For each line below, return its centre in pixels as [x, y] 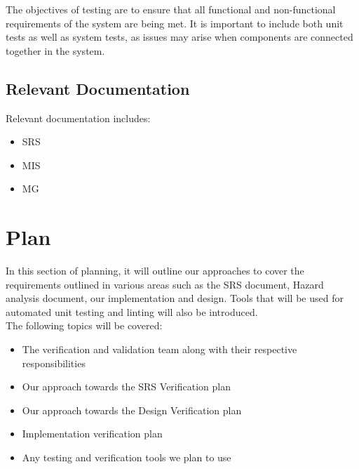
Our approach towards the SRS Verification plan [126, 387]
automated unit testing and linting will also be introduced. [132, 311]
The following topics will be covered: [84, 325]
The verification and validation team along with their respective [160, 349]
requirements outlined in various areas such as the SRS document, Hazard [165, 284]
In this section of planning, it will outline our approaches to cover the [155, 271]
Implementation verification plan [92, 434]
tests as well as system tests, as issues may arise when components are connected [179, 37]
